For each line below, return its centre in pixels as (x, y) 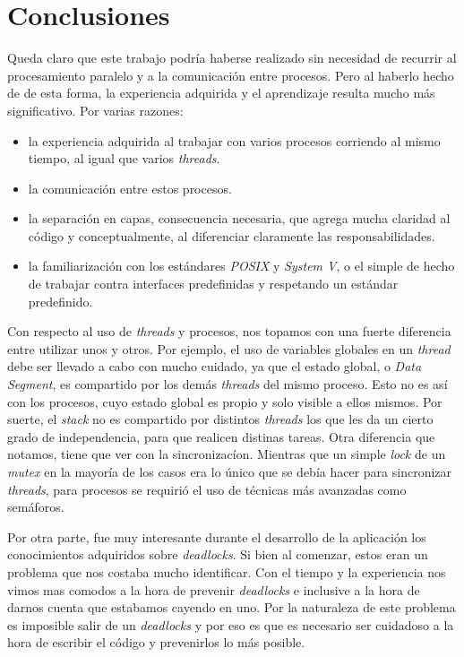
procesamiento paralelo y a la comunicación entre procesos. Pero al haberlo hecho (231, 75)
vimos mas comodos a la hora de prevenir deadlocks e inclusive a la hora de (214, 589)
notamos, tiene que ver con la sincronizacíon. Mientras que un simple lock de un (227, 454)
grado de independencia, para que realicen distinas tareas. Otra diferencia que (221, 436)
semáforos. (36, 507)
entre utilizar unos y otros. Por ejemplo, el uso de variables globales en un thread (229, 348)
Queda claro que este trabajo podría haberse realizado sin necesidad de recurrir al (232, 58)
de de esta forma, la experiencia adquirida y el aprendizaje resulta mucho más (221, 93)
